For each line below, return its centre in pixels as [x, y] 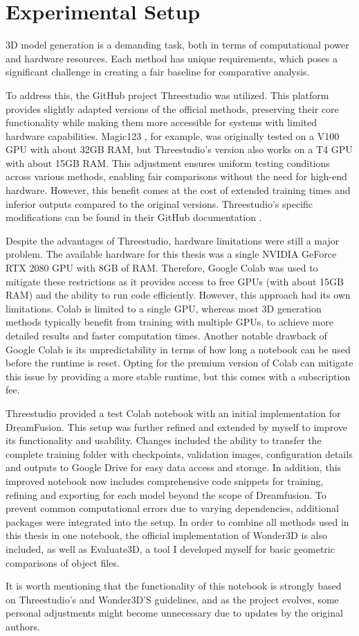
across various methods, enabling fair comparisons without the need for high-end [176, 176]
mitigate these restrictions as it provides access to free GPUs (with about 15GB [175, 281]
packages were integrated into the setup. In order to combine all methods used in [177, 521]
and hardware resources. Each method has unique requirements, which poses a [172, 58]
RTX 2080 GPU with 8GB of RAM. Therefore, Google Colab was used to [162, 268]
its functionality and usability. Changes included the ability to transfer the [164, 440]
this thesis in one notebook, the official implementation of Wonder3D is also [166, 535]
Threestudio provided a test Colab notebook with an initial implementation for [173, 413]
